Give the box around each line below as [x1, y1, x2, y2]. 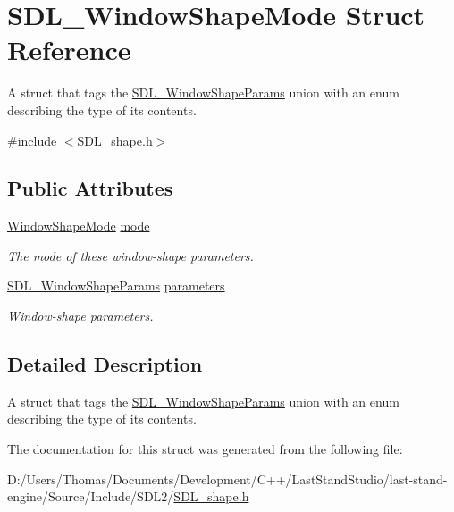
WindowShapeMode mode [7, 216, 150, 235]
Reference [7, 31, 131, 68]
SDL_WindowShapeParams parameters [7, 276, 225, 295]
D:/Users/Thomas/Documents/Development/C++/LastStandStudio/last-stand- [7, 469, 448, 488]
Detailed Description [7, 350, 203, 378]
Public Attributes [7, 174, 173, 202]
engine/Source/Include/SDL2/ [7, 487, 174, 506]
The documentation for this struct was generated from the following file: [7, 440, 403, 458]
